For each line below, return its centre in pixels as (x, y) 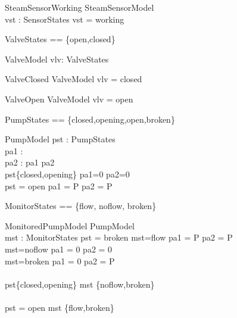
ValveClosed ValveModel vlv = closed (74, 79)
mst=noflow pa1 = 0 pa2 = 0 (59, 249)
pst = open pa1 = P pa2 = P (59, 185)
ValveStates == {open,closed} (60, 39)
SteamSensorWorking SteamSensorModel (79, 7)
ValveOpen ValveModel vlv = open (69, 99)
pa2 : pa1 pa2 (30, 162)
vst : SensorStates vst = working (65, 19)
